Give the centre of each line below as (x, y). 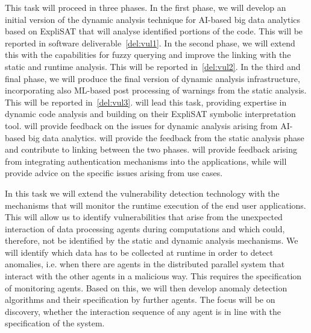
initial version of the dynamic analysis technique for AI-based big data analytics (153, 19)
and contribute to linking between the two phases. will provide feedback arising (151, 149)
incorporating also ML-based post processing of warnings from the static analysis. (156, 90)
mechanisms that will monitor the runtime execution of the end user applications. (155, 205)
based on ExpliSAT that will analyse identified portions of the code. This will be (154, 31)
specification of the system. (55, 323)
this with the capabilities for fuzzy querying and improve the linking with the (148, 55)
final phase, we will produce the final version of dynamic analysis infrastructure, (152, 78)
